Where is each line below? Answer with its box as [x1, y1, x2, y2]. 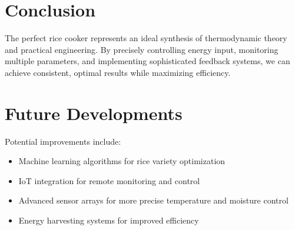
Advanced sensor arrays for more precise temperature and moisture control [18, 194, 289, 206]
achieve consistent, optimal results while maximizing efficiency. [5, 66, 231, 78]
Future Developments [5, 101, 183, 125]
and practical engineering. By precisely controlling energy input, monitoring [5, 43, 279, 55]
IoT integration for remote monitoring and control [18, 174, 200, 186]
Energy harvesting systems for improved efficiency [18, 214, 199, 226]
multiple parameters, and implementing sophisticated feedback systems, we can [5, 55, 290, 67]
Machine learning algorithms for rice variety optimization [18, 155, 226, 167]
